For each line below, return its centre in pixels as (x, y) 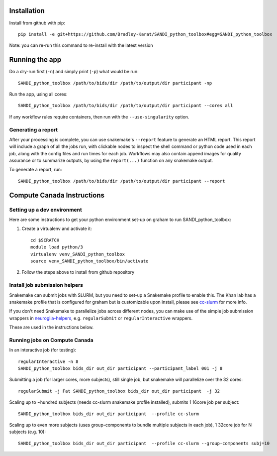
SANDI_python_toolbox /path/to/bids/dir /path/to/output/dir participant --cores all (126, 106)
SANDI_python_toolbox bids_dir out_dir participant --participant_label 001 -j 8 (120, 368)
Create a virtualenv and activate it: (57, 228)
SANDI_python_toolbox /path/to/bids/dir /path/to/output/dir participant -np (115, 83)
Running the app (35, 60)
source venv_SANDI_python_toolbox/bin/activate (90, 261)
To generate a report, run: (36, 170)
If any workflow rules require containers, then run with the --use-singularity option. (99, 116)
